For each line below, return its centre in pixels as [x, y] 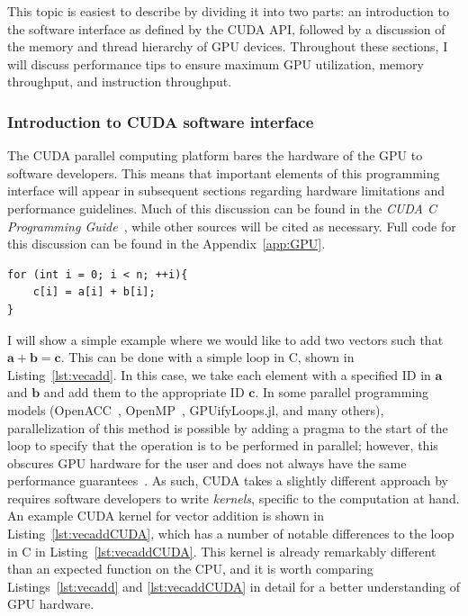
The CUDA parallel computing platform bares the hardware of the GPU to [215, 155]
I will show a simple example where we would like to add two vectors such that [225, 339]
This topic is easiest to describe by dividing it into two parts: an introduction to [228, 11]
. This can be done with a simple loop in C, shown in [207, 357]
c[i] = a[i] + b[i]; [94, 292]
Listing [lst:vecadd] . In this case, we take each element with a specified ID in [219, 374]
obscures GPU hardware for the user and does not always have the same [207, 462]
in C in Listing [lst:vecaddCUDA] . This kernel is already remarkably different [222, 551]
